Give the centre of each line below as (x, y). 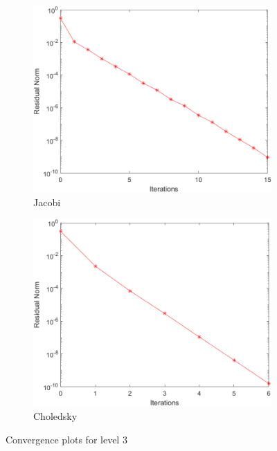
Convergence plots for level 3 (66, 439)
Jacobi (47, 202)
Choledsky (55, 415)
